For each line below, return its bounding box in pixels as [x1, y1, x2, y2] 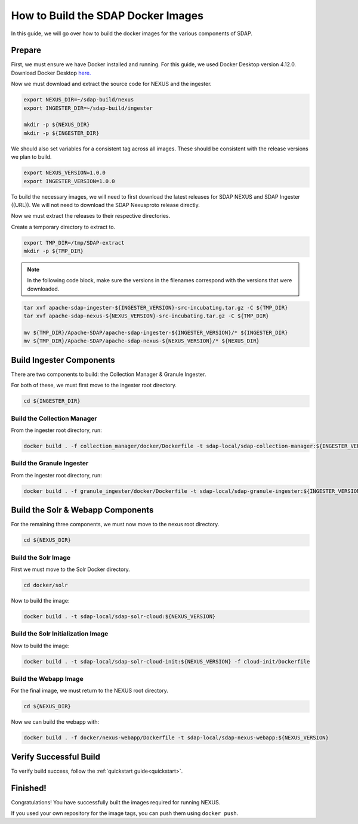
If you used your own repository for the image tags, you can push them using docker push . [11, 810, 239, 817]
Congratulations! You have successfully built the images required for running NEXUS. [11, 798, 221, 806]
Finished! [11, 783, 47, 793]
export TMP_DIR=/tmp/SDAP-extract [23, 239, 125, 246]
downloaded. [27, 285, 60, 292]
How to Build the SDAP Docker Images [11, 9, 204, 22]
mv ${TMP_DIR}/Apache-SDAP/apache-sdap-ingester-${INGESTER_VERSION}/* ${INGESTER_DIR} [23, 329, 288, 336]
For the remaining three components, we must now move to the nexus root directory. [11, 521, 220, 528]
